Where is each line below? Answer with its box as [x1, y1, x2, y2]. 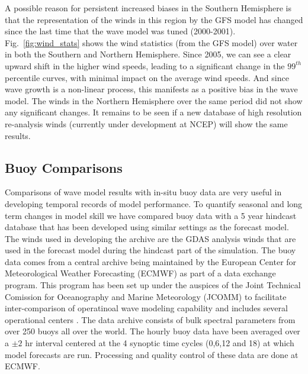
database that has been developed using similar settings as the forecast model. [5, 221, 289, 233]
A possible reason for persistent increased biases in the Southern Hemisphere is [5, 2, 291, 14]
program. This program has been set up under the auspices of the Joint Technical [5, 279, 301, 291]
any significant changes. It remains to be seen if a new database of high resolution [5, 106, 302, 118]
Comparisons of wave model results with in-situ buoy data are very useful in [5, 186, 282, 198]
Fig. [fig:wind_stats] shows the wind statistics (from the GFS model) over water [5, 36, 298, 49]
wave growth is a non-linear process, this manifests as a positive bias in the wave [5, 83, 298, 95]
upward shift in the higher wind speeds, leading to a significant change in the [5, 59, 285, 72]
